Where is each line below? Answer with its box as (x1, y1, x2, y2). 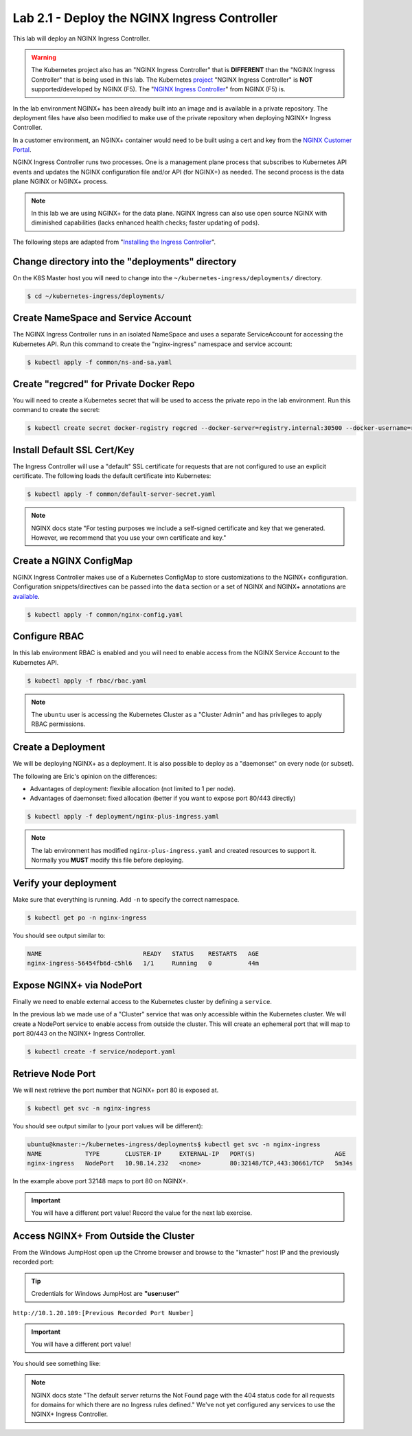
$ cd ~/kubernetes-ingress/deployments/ (27, 292, 165, 300)
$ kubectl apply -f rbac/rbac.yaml (27, 676, 147, 685)
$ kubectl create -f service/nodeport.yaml (27, 1048, 176, 1056)
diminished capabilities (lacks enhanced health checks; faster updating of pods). (31, 218, 260, 227)
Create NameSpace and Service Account (12, 312, 192, 324)
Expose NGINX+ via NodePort (12, 979, 142, 991)
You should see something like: (12, 1359, 101, 1367)
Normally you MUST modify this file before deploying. (31, 856, 184, 865)
